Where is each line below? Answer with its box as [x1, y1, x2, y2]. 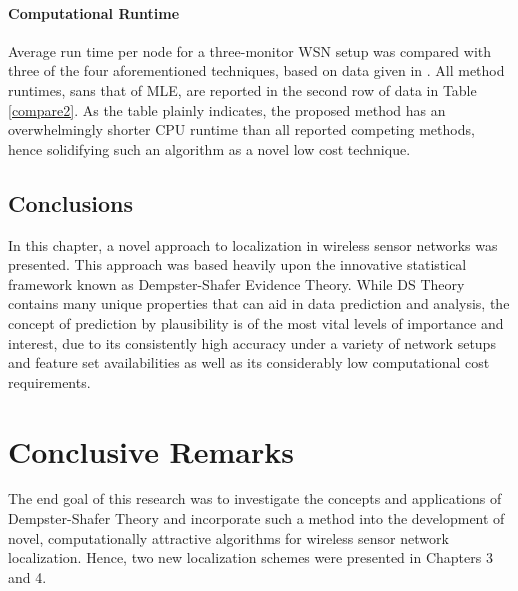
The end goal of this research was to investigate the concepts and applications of [8, 488, 502, 509]
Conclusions [8, 187, 134, 218]
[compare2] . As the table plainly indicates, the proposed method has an [8, 99, 446, 120]
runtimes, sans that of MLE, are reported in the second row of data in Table [8, 79, 477, 100]
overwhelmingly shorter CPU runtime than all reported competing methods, [8, 119, 475, 140]
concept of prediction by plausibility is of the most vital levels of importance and [8, 312, 504, 333]
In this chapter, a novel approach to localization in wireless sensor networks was [8, 234, 498, 255]
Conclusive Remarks [8, 430, 294, 471]
